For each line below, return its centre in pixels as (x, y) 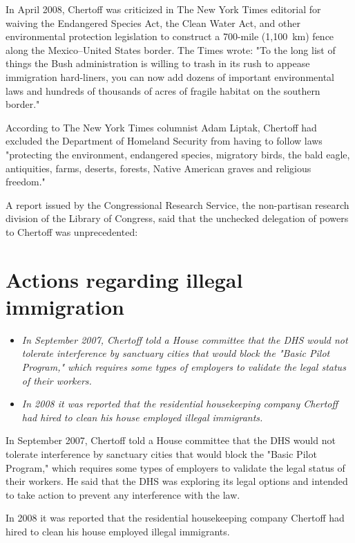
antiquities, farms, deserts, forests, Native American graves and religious (159, 168)
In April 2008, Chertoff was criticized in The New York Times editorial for (163, 9)
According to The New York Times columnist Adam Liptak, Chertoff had (161, 127)
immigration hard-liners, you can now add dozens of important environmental (170, 76)
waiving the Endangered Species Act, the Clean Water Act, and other (153, 22)
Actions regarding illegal (124, 279)
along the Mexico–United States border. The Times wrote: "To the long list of (171, 49)
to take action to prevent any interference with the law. (123, 494)
